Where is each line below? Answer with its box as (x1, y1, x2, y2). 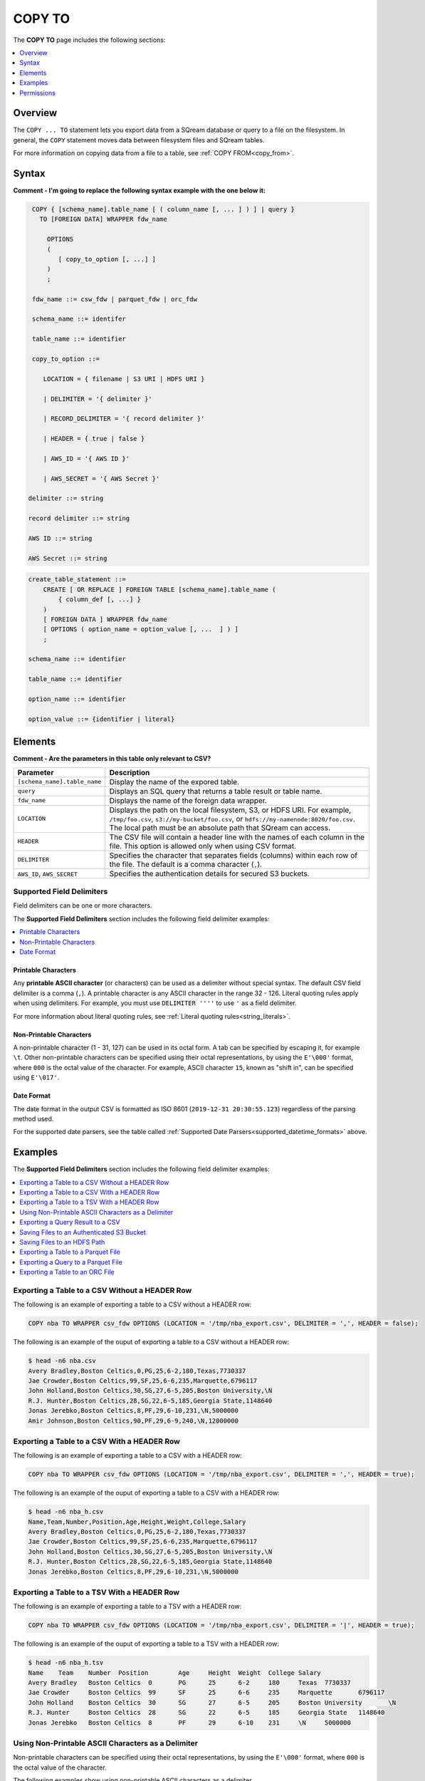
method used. (13, 1114, 54, 1123)
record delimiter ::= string (28, 514, 130, 523)
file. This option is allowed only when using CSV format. (109, 841, 297, 851)
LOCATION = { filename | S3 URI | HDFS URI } (43, 375, 205, 383)
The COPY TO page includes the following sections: (13, 36, 166, 44)
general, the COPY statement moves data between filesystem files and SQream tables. (13, 135, 265, 144)
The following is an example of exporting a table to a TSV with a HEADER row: (13, 1602, 242, 1611)
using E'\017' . (13, 1073, 60, 1082)
